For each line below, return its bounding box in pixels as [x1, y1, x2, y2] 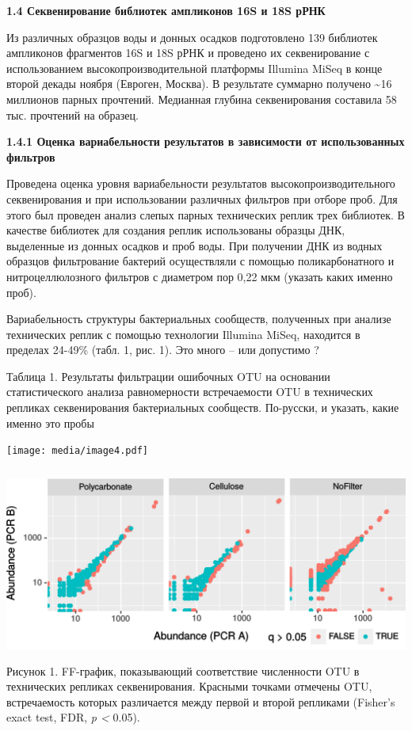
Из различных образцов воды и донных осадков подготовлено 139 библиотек [6, 29, 378, 45]
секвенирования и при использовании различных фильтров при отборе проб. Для [6, 190, 398, 207]
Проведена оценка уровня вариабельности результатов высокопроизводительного [6, 175, 395, 192]
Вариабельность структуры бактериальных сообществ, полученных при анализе [6, 310, 391, 327]
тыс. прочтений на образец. [6, 106, 139, 123]
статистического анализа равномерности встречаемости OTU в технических [6, 383, 373, 400]
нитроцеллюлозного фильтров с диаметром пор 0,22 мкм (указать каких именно [6, 268, 393, 284]
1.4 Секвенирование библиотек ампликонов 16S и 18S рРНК [6, 2, 326, 18]
